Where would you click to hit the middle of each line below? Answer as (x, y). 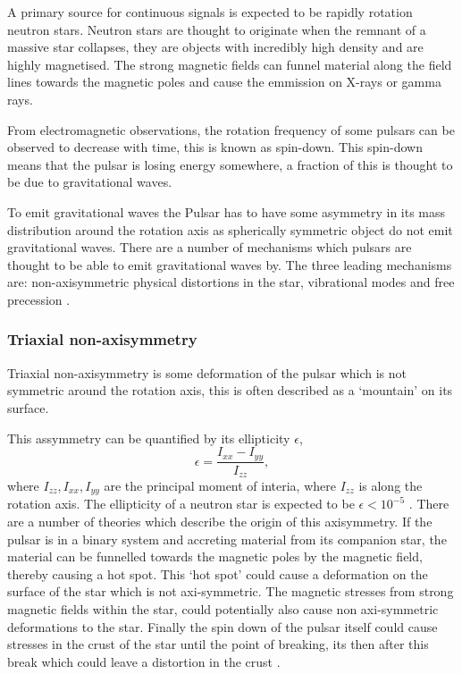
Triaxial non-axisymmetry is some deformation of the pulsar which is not (207, 372)
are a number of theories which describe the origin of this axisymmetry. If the (220, 522)
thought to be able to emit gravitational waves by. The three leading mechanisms (230, 264)
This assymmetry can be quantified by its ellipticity (149, 438)
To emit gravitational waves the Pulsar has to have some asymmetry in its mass (227, 211)
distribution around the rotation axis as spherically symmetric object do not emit (230, 229)
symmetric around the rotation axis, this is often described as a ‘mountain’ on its (230, 390)
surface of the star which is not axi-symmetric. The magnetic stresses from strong (231, 591)
